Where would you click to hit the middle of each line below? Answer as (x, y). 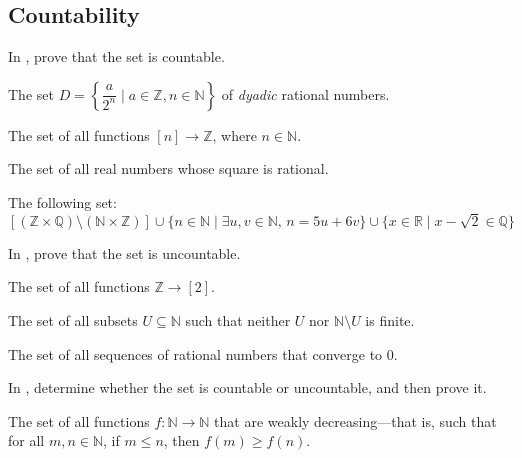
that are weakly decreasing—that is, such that (355, 420)
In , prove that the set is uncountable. (124, 252)
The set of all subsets (73, 319)
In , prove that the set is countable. (116, 56)
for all (26, 440)
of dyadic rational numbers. (305, 93)
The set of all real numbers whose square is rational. (168, 168)
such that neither (238, 319)
